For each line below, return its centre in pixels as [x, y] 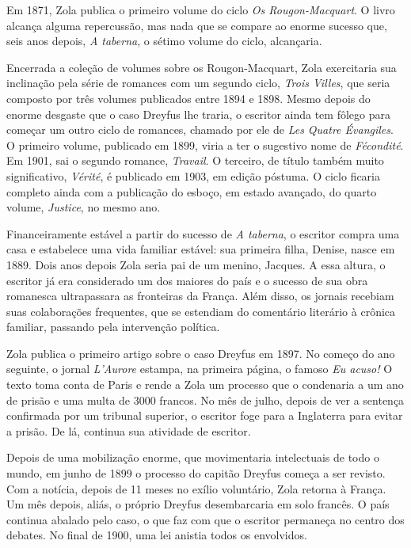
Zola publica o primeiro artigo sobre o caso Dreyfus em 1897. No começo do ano [201, 353]
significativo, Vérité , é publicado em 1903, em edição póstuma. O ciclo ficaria [193, 175]
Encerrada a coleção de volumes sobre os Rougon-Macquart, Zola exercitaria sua [202, 67]
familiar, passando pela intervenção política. [113, 327]
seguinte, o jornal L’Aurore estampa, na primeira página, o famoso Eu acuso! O [200, 369]
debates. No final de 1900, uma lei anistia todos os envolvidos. [157, 535]
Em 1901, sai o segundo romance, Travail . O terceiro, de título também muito [195, 160]
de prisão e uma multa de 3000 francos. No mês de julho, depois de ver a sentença [205, 400]
